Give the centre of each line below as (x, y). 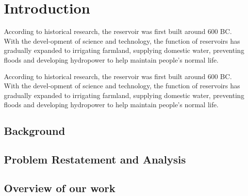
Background (35, 131)
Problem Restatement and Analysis (95, 159)
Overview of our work (60, 188)
